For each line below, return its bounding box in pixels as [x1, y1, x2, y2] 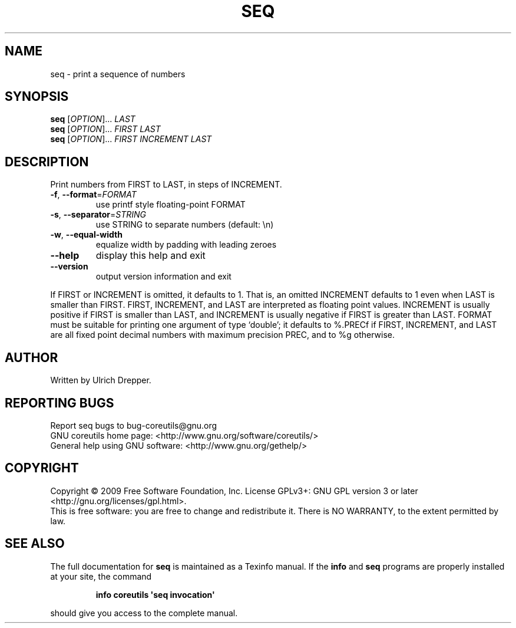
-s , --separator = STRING [50, 209, 147, 220]
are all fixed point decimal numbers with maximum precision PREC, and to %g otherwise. [50, 330, 395, 340]
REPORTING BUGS [5, 395, 114, 410]
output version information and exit [95, 271, 231, 282]
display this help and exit [95, 249, 206, 262]
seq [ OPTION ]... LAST [50, 114, 135, 124]
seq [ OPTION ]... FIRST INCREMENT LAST [50, 134, 212, 144]
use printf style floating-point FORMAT [95, 199, 246, 210]
